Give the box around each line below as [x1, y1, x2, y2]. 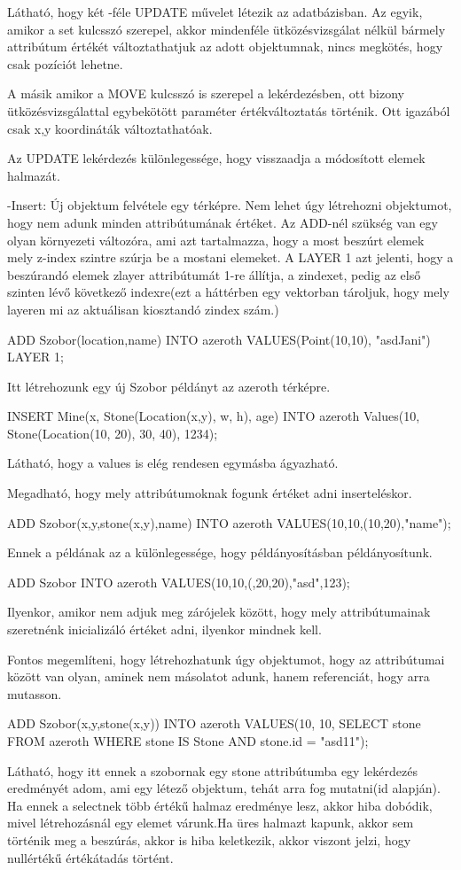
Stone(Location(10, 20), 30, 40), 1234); [7, 423, 218, 442]
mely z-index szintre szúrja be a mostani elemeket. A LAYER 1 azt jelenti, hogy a [7, 248, 454, 267]
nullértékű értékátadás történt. [7, 848, 174, 866]
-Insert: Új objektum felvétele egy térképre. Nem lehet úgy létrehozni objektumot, [7, 196, 452, 214]
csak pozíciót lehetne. [7, 54, 123, 73]
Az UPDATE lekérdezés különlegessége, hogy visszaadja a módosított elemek [7, 149, 426, 167]
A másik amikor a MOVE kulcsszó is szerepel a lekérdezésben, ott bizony [7, 84, 404, 103]
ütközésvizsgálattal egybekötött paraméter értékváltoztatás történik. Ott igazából [7, 101, 450, 120]
